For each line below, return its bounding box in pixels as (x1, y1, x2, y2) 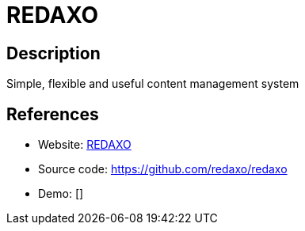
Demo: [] (38, 187, 84, 201)
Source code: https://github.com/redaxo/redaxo (38, 162, 288, 176)
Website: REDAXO (38, 138, 132, 152)
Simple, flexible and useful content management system (6, 77, 299, 91)
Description (6, 43, 101, 63)
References (6, 104, 99, 124)
